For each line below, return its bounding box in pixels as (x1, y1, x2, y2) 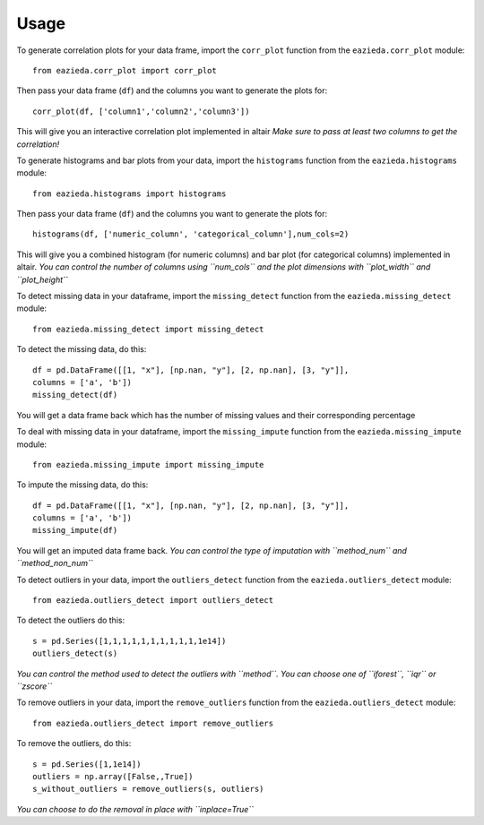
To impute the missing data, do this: (16, 479, 149, 490)
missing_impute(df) (32, 525, 118, 536)
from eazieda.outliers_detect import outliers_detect (32, 596, 273, 606)
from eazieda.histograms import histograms (32, 188, 227, 199)
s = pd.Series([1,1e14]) (32, 759, 142, 769)
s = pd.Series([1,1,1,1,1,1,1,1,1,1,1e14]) (32, 636, 227, 646)
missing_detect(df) (32, 390, 118, 400)
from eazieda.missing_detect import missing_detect (32, 323, 264, 334)
